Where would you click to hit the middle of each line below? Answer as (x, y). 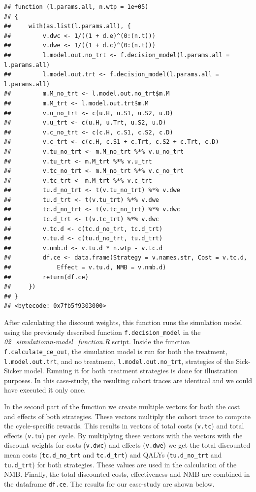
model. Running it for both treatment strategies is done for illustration (131, 371)
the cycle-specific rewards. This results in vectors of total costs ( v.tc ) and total (124, 426)
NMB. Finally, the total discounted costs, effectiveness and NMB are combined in (127, 474)
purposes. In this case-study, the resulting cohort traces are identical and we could (128, 380)
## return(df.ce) (46, 277)
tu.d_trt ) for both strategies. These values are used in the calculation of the (120, 464)
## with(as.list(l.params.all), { (67, 26)
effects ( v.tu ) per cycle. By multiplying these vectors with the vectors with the (123, 435)
